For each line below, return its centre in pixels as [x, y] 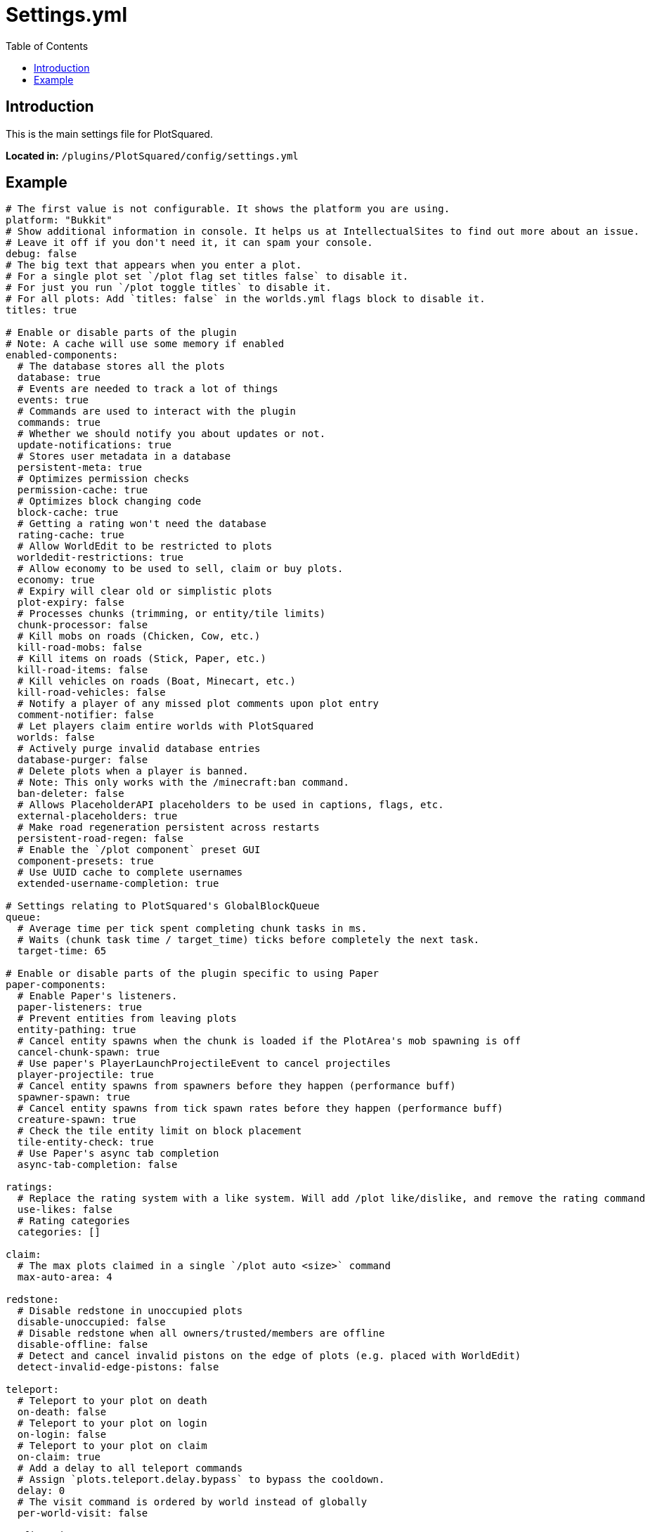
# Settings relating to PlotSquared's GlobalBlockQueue [163, 906]
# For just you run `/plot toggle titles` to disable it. [169, 288]
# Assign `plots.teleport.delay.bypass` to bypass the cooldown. [201, 1480]
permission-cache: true [83, 490]
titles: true [41, 310]
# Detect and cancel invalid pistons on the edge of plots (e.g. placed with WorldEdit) [269, 1356]
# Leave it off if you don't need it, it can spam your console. [189, 243]
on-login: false [62, 1435]
